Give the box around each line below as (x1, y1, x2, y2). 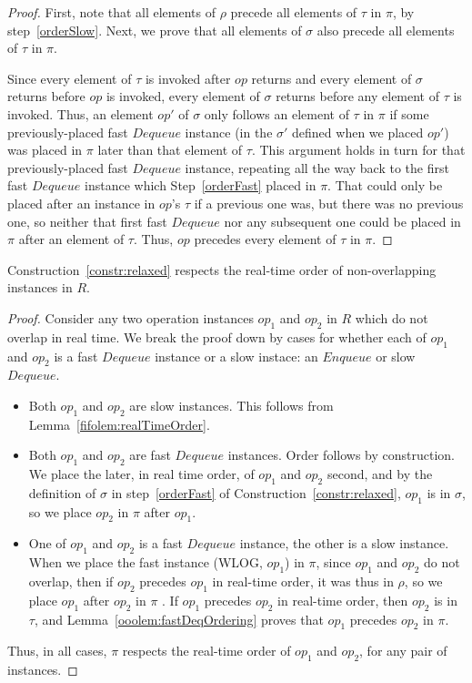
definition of (28, 483, 96, 502)
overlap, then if (28, 572, 114, 591)
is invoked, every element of (105, 87, 260, 106)
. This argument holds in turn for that (251, 140, 466, 159)
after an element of (18, 229, 125, 249)
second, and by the (326, 464, 433, 484)
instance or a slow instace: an (155, 346, 318, 365)
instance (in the (185, 122, 273, 141)
